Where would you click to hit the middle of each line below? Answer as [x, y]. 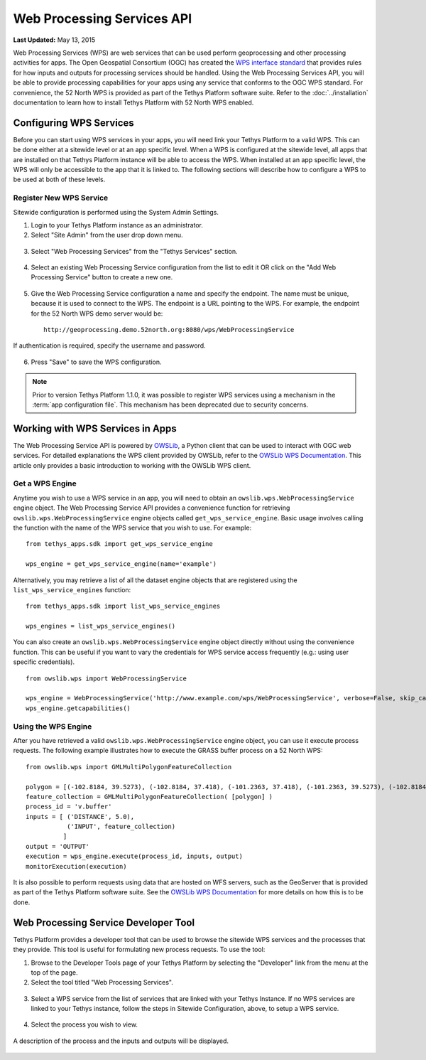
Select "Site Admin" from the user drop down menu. [107, 235]
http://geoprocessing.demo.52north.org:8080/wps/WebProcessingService [169, 330]
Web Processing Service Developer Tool [104, 922]
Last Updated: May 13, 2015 [54, 40]
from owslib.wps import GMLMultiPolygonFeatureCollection [129, 767]
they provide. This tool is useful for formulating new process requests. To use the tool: [139, 950]
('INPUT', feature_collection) [121, 827]
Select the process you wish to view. [84, 1024]
